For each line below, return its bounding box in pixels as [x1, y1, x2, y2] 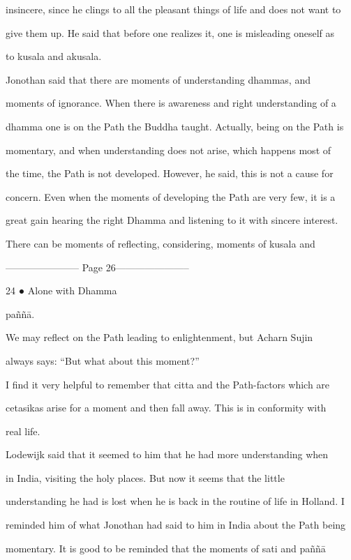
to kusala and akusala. [6, 49, 102, 63]
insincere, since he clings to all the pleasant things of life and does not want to [6, 2, 341, 16]
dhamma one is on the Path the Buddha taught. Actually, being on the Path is [6, 119, 344, 133]
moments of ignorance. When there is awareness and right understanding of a [6, 96, 336, 110]
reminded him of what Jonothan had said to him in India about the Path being [6, 517, 346, 532]
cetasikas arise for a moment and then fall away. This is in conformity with [6, 400, 327, 415]
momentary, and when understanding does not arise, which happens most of [6, 142, 331, 157]
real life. [6, 423, 40, 438]
